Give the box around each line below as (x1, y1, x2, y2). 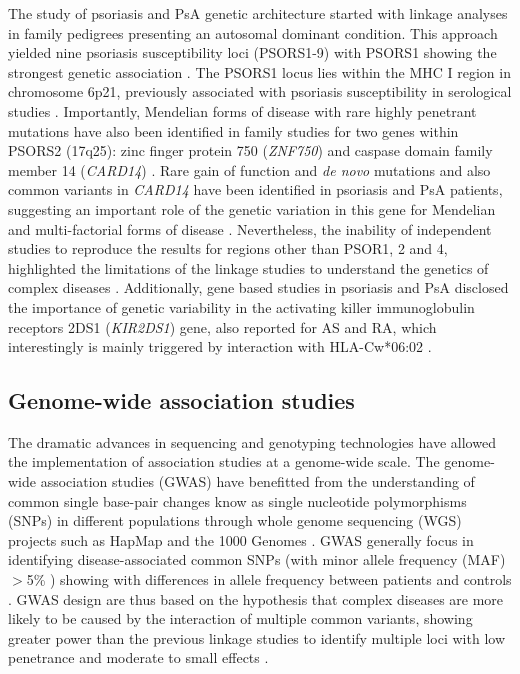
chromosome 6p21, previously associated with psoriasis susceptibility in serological (8, 81, 512, 102)
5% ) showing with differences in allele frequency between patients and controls (26, 569, 512, 590)
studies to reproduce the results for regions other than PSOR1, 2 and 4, (8, 238, 448, 259)
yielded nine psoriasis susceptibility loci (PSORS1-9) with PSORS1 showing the (8, 42, 497, 63)
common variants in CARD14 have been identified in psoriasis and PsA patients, (8, 179, 503, 200)
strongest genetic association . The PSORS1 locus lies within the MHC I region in (8, 61, 511, 82)
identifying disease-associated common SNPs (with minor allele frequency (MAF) (8, 549, 506, 570)
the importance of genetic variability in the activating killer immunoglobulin (8, 296, 475, 317)
